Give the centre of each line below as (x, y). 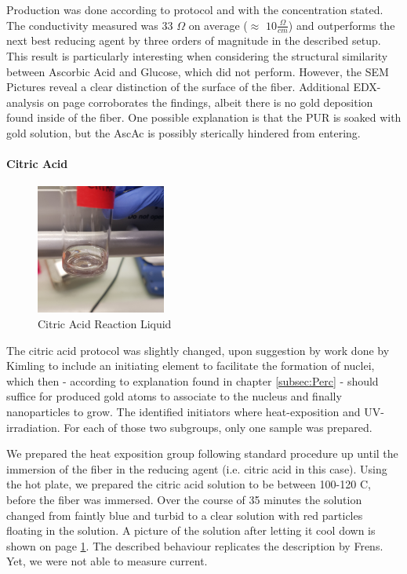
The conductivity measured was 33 (90, 25)
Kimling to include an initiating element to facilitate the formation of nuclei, (191, 366)
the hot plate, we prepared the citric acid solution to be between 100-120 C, (189, 484)
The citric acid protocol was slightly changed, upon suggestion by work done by (198, 350)
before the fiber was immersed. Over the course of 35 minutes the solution (184, 500)
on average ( (218, 25)
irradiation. (33, 427)
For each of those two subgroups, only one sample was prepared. (218, 427)
